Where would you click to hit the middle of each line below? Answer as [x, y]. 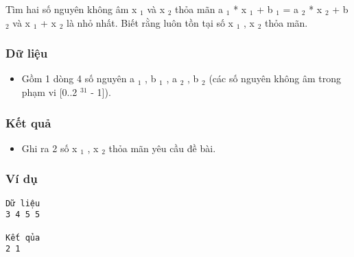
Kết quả [28, 122]
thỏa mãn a [199, 9]
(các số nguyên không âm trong [275, 78]
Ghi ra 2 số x [49, 148]
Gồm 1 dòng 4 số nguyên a [78, 78]
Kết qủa [23, 237]
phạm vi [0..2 [49, 92]
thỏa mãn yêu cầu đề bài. [162, 148]
